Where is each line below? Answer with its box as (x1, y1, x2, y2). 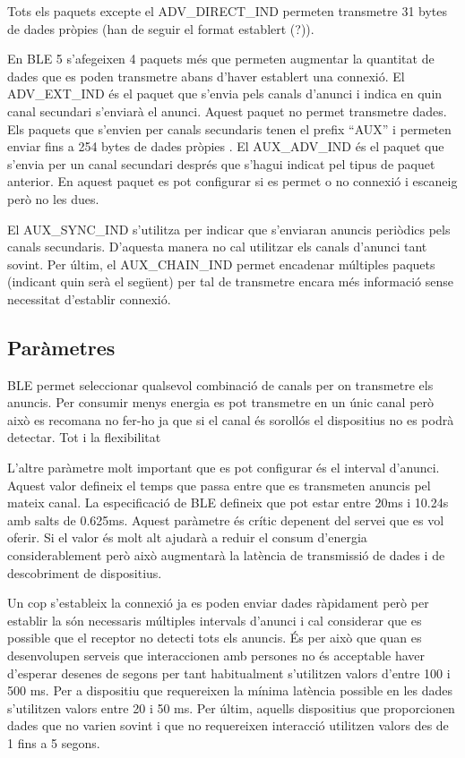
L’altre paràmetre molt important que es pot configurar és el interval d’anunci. (7, 458, 440, 477)
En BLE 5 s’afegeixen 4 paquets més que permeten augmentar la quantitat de (7, 49, 435, 68)
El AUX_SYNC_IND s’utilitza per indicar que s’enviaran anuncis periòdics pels (7, 219, 451, 238)
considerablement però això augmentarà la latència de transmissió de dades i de (7, 546, 445, 565)
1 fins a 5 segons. (7, 733, 100, 752)
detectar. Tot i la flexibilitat (7, 428, 161, 447)
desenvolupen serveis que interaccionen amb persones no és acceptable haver (7, 646, 426, 665)
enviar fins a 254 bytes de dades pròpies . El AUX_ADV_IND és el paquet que (7, 137, 444, 156)
